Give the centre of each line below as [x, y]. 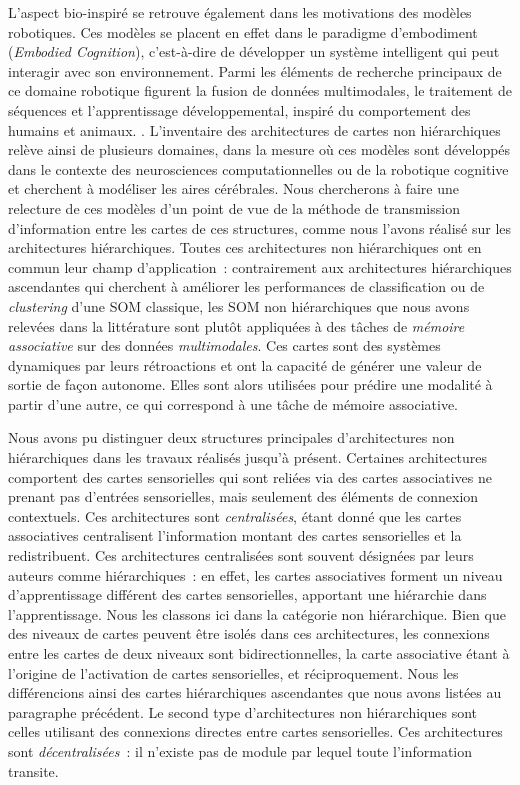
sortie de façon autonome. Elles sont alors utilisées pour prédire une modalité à [250, 384]
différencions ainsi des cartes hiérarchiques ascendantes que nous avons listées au [255, 692]
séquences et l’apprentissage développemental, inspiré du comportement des [239, 109]
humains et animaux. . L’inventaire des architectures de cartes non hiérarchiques [254, 129]
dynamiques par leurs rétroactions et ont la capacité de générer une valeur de [245, 364]
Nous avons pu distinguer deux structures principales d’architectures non [231, 437]
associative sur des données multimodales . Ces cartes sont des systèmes [224, 345]
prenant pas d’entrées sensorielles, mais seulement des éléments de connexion [243, 496]
